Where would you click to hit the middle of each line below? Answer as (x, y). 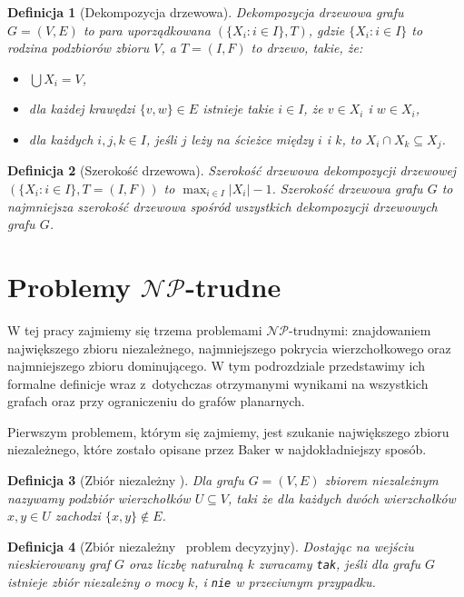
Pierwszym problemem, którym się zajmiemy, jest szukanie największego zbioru (228, 431)
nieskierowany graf (59, 564)
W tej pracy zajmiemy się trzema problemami (135, 329)
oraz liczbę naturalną (186, 564)
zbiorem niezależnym (381, 480)
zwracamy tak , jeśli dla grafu (340, 564)
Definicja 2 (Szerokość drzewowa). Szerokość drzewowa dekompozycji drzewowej (232, 170)
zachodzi (78, 516)
